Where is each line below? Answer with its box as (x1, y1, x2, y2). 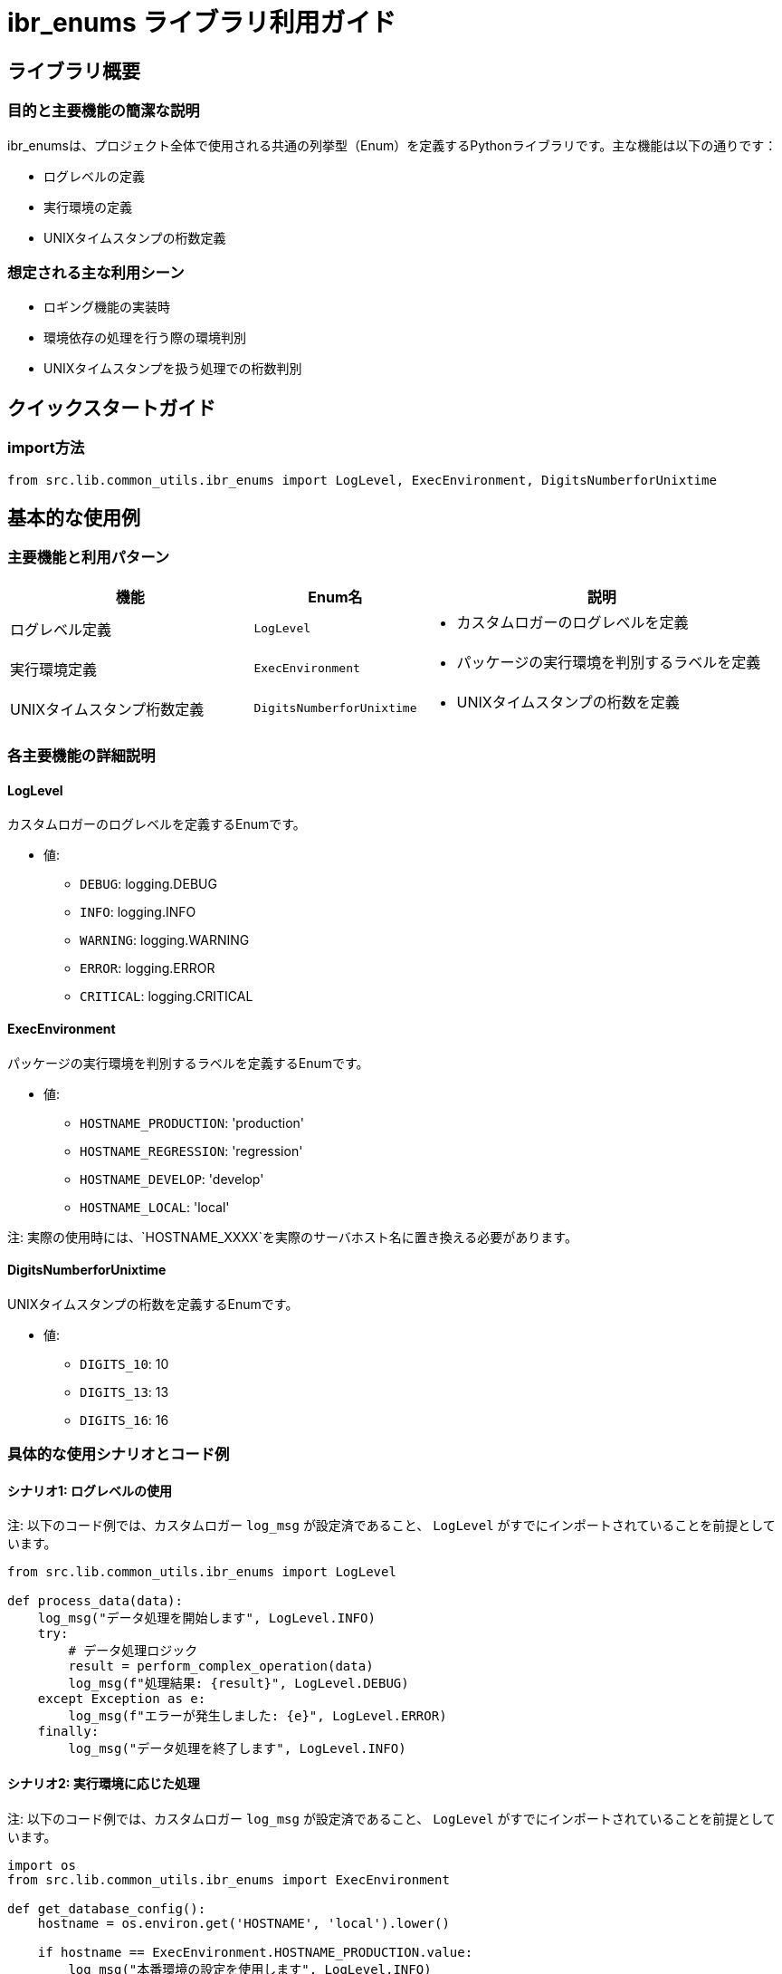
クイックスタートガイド (7, 396, 216, 419)
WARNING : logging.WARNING (80, 932, 250, 948)
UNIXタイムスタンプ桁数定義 (10, 699, 205, 718)
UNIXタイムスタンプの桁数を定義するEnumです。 (7, 1295, 299, 1312)
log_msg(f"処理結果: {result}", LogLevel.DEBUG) (68, 1676, 409, 1691)
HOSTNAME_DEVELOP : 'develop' (80, 1170, 264, 1187)
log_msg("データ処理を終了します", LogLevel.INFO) (68, 1741, 406, 1757)
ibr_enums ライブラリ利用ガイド (7, 7, 396, 38)
